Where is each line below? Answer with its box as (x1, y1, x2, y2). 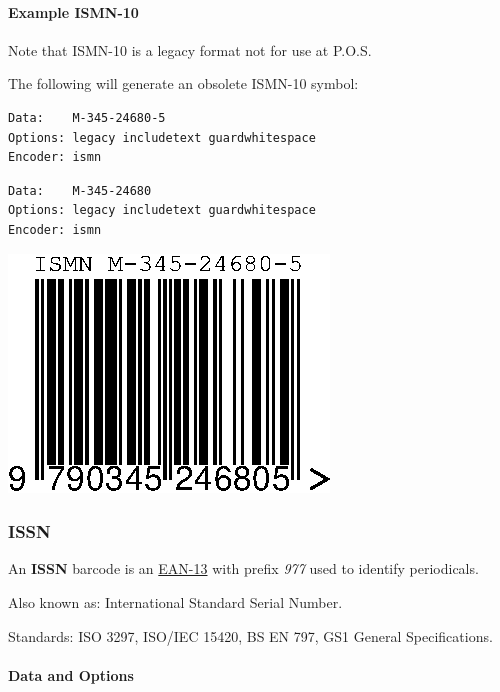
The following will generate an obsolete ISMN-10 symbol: (8, 73, 359, 94)
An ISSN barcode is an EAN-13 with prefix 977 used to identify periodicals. (8, 558, 479, 579)
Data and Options (8, 664, 134, 685)
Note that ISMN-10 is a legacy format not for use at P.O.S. (8, 39, 372, 60)
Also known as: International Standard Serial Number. (8, 591, 343, 612)
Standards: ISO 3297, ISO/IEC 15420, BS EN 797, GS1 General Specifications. (8, 625, 493, 646)
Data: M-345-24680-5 (8, 110, 166, 125)
